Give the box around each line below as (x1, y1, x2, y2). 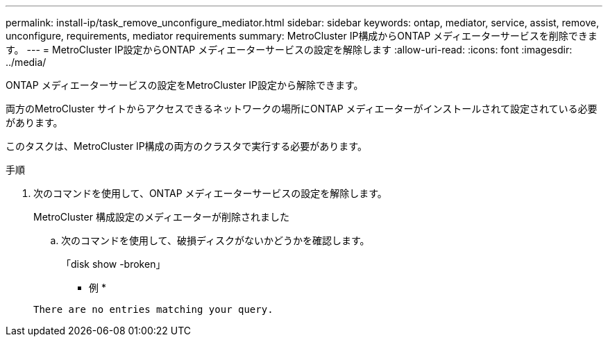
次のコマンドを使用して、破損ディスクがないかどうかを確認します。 (61, 234, 370, 246)
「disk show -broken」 (61, 258, 166, 270)
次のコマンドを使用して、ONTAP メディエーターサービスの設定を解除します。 (33, 187, 387, 199)
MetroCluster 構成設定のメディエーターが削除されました (33, 211, 289, 223)
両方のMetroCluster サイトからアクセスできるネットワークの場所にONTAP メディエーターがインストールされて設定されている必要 (6, 103, 598, 114)
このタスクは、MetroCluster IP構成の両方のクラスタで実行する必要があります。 (6, 140, 367, 152)
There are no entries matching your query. (33, 304, 273, 315)
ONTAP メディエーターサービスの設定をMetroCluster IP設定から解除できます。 (6, 79, 364, 91)
